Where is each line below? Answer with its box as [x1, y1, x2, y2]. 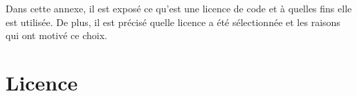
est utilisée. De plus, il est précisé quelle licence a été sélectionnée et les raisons [6, 14, 340, 29]
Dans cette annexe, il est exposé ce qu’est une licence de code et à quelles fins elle [6, 1, 352, 15]
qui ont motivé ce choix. [6, 28, 107, 43]
